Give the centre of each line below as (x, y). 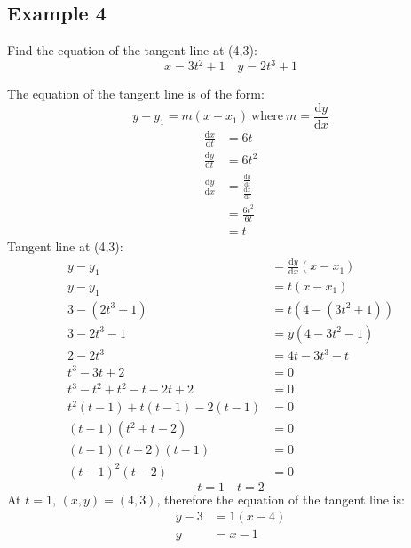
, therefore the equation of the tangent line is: (281, 499)
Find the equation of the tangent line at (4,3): (132, 50)
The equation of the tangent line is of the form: (136, 94)
